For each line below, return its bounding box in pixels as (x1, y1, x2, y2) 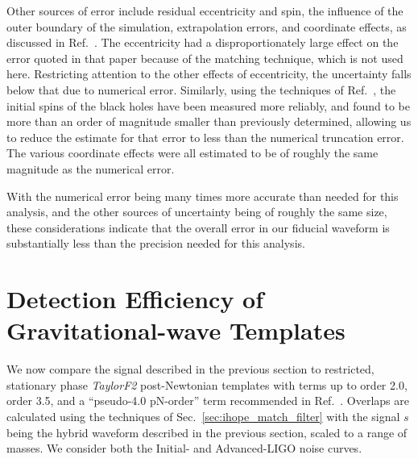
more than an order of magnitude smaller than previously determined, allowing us (6, 113, 412, 130)
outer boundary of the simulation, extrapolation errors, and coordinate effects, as (6, 18, 407, 35)
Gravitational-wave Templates (6, 314, 346, 347)
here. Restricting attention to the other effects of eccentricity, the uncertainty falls (6, 65, 412, 82)
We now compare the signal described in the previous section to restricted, (6, 361, 375, 378)
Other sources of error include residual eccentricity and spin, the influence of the (6, 2, 404, 19)
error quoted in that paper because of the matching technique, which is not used (6, 49, 404, 66)
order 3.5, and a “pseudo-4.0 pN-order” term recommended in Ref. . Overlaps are (6, 392, 409, 409)
